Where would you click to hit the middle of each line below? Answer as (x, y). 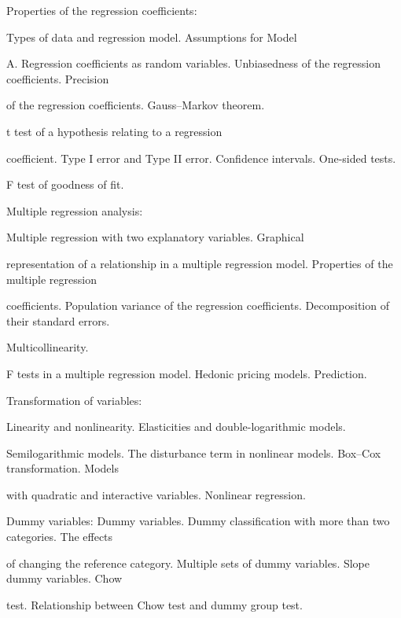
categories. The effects (60, 537)
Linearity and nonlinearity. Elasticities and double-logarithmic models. (176, 427)
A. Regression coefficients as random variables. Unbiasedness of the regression (193, 63)
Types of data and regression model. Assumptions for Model (152, 37)
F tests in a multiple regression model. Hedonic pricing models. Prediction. (187, 373)
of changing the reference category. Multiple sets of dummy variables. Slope (188, 563)
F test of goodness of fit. (65, 184)
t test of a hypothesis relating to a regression (114, 131)
